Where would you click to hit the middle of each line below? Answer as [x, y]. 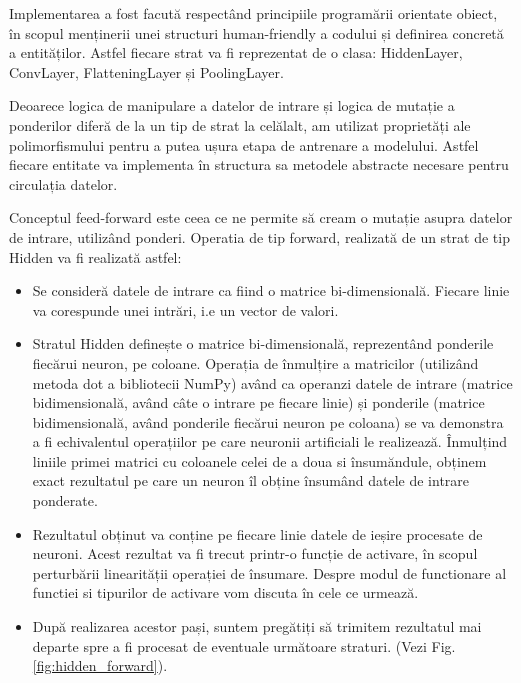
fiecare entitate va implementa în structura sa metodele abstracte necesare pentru [259, 164]
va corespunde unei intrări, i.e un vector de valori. [185, 309]
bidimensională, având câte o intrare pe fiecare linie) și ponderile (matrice [258, 402]
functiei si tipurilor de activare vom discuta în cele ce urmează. [225, 592]
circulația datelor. [63, 183]
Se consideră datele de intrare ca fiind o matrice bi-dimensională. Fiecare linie [271, 290]
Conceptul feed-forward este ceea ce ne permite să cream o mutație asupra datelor [261, 217]
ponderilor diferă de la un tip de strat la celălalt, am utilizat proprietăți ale [240, 124]
